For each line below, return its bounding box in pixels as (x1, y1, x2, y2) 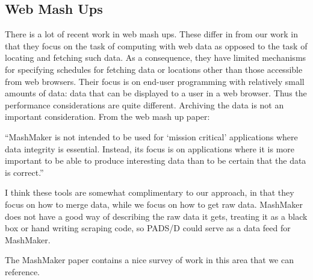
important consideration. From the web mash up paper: (5, 110, 210, 123)
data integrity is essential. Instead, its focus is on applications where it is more (5, 142, 295, 155)
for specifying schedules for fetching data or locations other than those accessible (5, 63, 303, 75)
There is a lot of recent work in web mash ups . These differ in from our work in (5, 28, 299, 40)
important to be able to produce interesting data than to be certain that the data (5, 154, 306, 167)
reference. (5, 265, 40, 278)
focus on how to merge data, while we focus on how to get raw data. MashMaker (5, 198, 303, 210)
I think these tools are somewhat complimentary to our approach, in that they (5, 186, 294, 199)
